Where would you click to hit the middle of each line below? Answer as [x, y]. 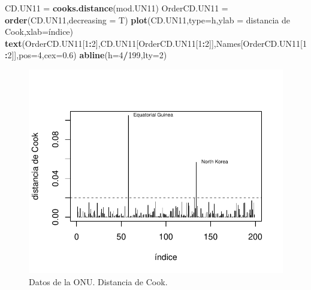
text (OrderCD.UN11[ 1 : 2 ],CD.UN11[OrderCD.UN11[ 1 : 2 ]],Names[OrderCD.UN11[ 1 [156, 43]
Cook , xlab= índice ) [39, 32]
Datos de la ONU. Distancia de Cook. [98, 281]
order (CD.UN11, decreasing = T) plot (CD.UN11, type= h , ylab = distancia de [147, 20]
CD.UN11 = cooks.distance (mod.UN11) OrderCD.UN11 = [117, 8]
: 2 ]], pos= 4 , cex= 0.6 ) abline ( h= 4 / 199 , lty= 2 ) [86, 55]
